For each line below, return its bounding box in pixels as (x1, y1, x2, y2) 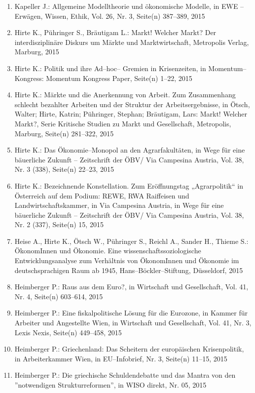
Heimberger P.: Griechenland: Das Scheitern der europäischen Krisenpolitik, (14, 344, 244, 354)
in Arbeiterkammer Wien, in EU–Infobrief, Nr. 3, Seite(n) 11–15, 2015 (14, 353, 227, 363)
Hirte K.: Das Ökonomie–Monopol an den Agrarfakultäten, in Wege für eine (14, 145, 245, 155)
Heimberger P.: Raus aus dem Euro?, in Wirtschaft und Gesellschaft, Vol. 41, (14, 281, 249, 292)
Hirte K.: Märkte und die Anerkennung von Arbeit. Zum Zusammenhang (14, 89, 236, 100)
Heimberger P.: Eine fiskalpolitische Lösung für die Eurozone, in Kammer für (14, 308, 248, 318)
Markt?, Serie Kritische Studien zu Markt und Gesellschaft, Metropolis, (14, 118, 231, 128)
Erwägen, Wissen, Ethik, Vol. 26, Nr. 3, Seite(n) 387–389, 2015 (14, 10, 205, 21)
